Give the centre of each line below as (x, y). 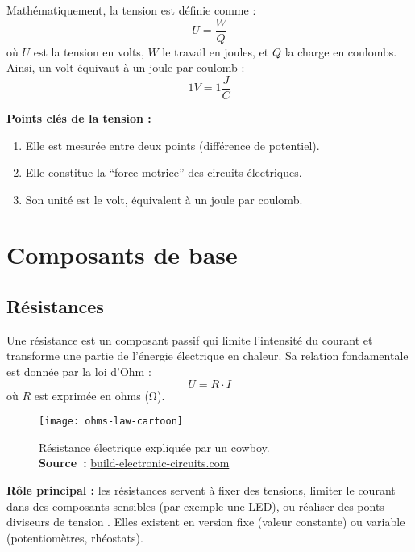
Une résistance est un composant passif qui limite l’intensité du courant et (190, 339)
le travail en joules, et (216, 51)
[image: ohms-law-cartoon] (111, 422)
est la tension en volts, (89, 51)
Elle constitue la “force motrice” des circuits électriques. (164, 172)
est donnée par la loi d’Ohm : (79, 372)
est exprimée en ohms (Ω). (100, 395)
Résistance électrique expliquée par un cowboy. (154, 447)
